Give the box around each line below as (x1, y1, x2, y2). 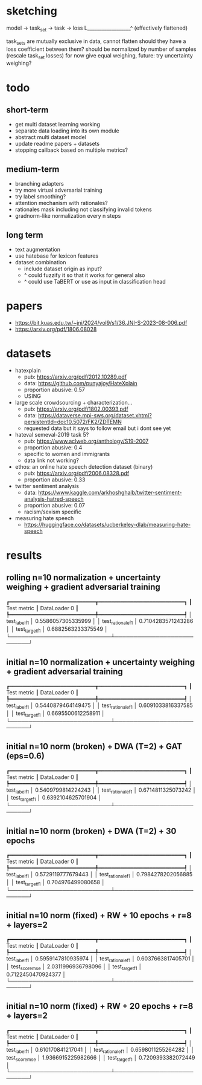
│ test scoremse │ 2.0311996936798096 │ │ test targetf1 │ (6, 963, 143, 972)
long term (6, 230, 43, 240)
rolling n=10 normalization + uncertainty (6, 573, 161, 583)
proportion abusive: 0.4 (24, 443, 83, 451)
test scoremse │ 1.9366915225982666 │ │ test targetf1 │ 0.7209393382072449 (6, 1054, 195, 1063)
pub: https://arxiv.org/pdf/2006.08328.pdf (24, 469, 130, 477)
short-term (6, 105, 49, 115)
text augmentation (14, 246, 61, 253)
